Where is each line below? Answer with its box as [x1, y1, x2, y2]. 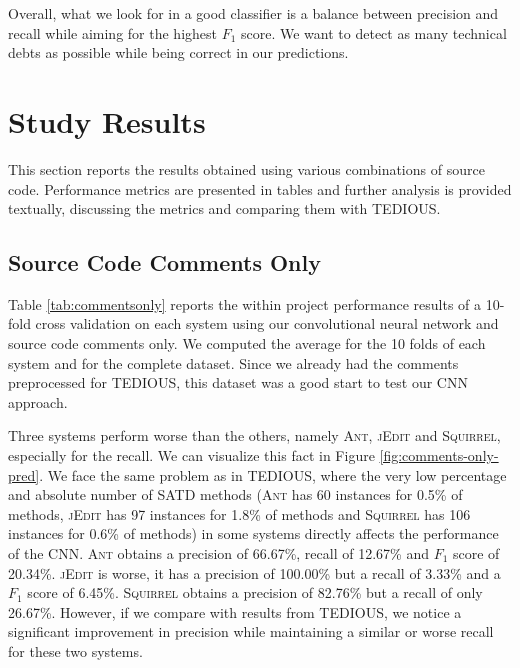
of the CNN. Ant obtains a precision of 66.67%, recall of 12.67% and [8, 543, 429, 564]
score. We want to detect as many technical [241, 22, 507, 43]
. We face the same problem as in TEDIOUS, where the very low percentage [39, 464, 507, 485]
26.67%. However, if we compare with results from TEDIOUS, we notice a [8, 601, 462, 622]
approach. [8, 391, 68, 412]
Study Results [8, 100, 206, 141]
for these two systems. [8, 640, 143, 661]
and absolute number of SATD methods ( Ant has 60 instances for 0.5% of [8, 484, 463, 505]
